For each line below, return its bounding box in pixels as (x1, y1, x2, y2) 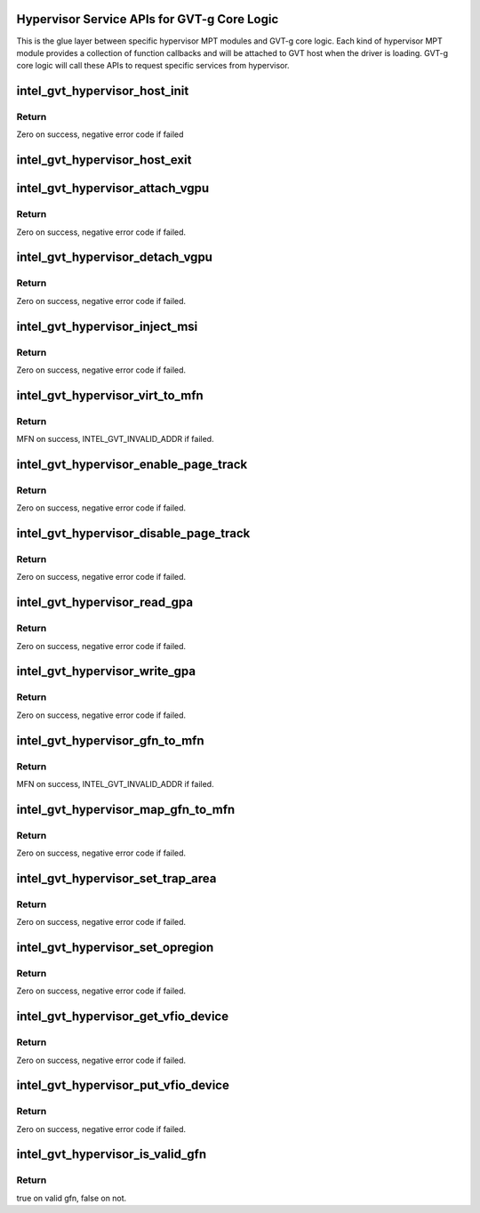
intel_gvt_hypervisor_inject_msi (16, 318, 198, 333)
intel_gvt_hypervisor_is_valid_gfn (16, 1147, 207, 1162)
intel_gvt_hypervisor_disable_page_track (16, 526, 251, 542)
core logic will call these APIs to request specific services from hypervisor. (16, 60, 290, 71)
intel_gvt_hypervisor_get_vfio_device (16, 1009, 229, 1024)
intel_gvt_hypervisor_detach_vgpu (16, 250, 213, 265)
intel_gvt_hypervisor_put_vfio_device (16, 1078, 230, 1093)
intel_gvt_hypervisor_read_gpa (16, 595, 194, 610)
